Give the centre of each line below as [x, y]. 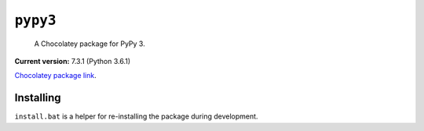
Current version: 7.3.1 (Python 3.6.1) [73, 61]
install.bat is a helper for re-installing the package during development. [136, 116]
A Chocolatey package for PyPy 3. [90, 44]
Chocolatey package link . [56, 76]
